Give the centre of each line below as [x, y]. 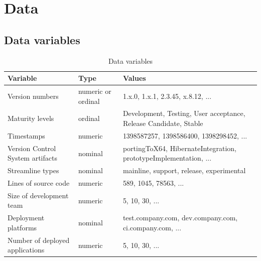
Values [134, 78]
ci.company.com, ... [152, 227]
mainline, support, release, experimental [184, 170]
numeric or [95, 91]
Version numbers [33, 96]
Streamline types [33, 170]
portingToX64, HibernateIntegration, [179, 148]
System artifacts [32, 158]
